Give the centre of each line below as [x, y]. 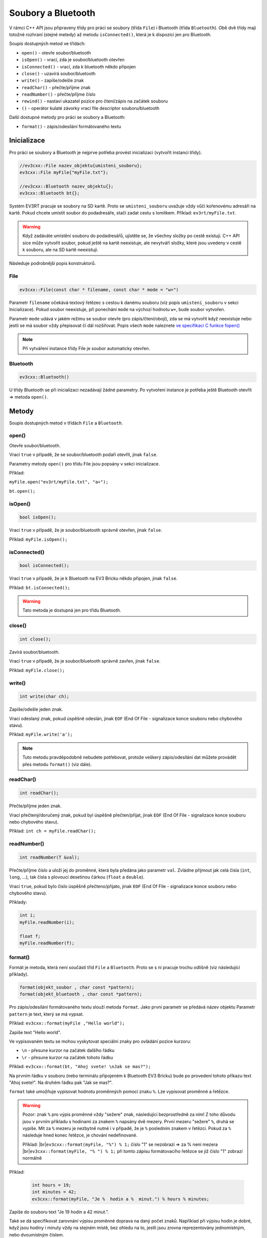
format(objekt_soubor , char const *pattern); [77, 987]
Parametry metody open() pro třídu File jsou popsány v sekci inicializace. [85, 464]
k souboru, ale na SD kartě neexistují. [60, 250]
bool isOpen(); [38, 517]
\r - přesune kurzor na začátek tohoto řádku [67, 1057]
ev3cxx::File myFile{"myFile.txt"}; [64, 172]
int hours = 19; [52, 1185]
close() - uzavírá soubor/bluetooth [59, 73]
